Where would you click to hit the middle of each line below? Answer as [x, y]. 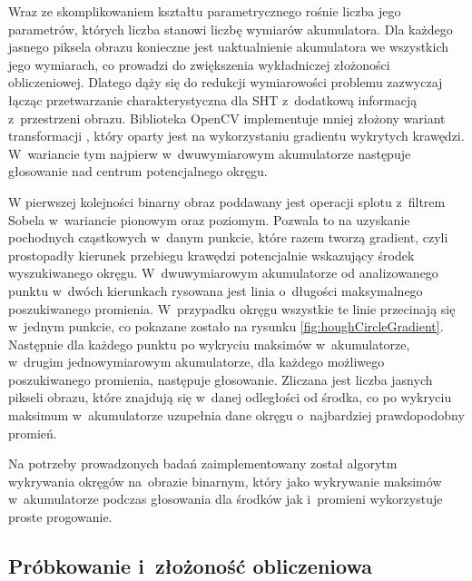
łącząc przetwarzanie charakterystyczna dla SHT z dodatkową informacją [213, 99]
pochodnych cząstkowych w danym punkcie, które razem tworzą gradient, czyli [228, 237]
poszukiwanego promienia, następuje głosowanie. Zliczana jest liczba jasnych [221, 379]
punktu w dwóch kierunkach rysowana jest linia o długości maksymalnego [216, 290]
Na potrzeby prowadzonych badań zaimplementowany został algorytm [203, 463]
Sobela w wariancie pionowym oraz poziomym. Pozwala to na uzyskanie [209, 219]
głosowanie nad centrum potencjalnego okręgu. [138, 171]
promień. [33, 433]
